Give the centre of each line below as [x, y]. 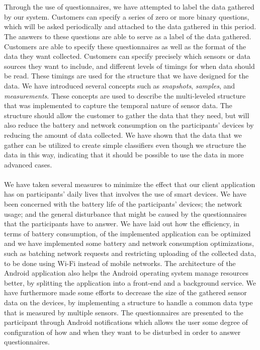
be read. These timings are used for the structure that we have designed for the [126, 76]
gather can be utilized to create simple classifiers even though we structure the [125, 145]
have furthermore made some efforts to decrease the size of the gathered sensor [125, 292]
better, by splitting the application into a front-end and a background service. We [130, 282]
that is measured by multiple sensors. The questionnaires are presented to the [124, 312]
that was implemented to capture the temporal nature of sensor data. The [118, 105]
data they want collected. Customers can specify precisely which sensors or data [127, 56]
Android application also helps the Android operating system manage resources [126, 273]
